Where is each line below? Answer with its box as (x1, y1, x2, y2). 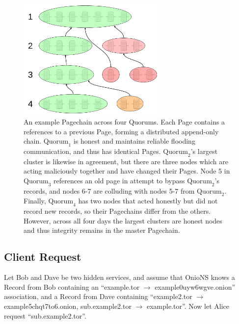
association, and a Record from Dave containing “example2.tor (4, 291, 192, 301)
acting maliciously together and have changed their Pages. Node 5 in (24, 166, 230, 176)
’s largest (190, 146, 218, 156)
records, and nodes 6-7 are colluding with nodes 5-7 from (24, 185, 195, 196)
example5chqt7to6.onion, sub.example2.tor (4, 301, 132, 311)
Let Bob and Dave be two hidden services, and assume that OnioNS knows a (4, 272, 235, 282)
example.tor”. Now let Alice (146, 301, 230, 311)
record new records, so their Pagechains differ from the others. (24, 206, 211, 216)
